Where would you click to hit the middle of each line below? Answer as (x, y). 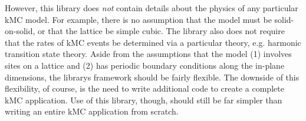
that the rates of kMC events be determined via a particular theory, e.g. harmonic (153, 42)
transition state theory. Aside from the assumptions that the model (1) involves (148, 54)
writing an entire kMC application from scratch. (92, 111)
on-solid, (20, 31)
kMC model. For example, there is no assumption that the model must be (138, 19)
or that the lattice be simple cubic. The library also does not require (161, 31)
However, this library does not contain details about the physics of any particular (152, 8)
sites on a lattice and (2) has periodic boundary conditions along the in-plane (145, 65)
